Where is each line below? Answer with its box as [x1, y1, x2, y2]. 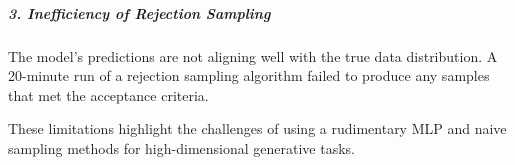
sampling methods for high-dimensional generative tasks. [8, 137, 355, 158]
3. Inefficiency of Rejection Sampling [8, 2, 271, 23]
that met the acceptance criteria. [8, 84, 209, 105]
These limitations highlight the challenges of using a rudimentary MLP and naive [8, 118, 507, 139]
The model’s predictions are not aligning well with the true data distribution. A [8, 45, 498, 66]
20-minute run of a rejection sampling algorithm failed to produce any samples [8, 65, 490, 86]
